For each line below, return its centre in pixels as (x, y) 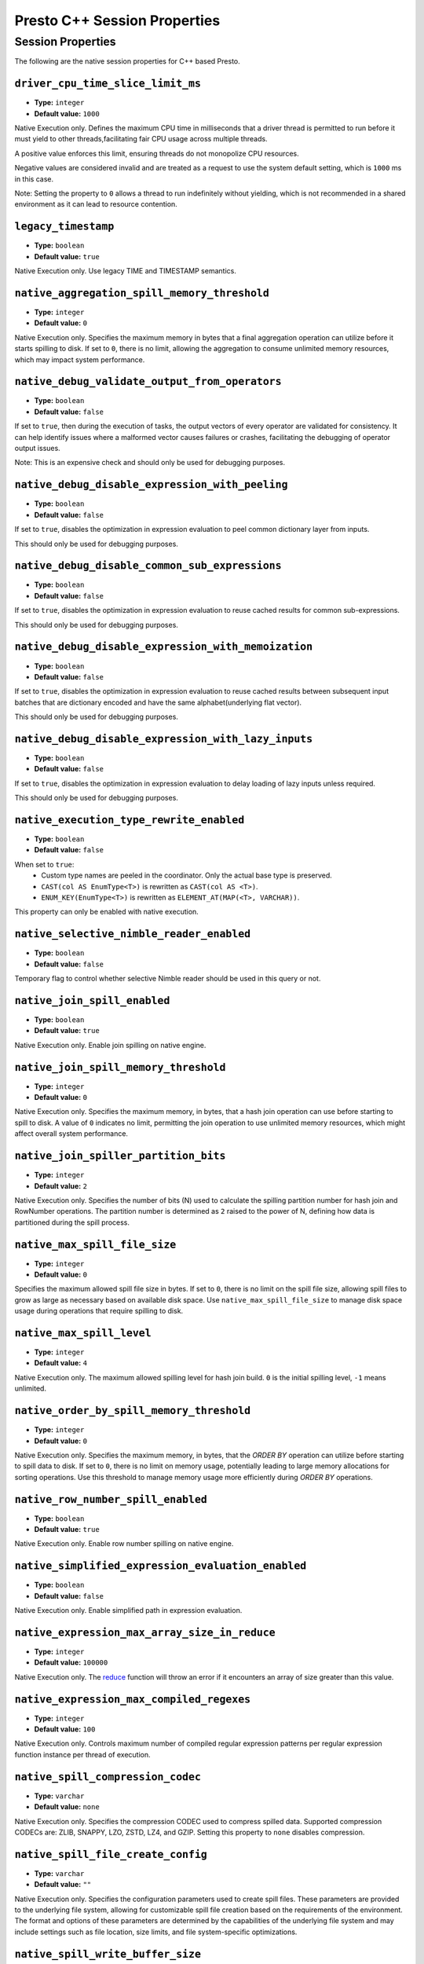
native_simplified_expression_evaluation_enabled (161, 1566)
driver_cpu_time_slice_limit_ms (108, 84)
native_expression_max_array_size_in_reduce (145, 1632)
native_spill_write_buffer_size (108, 1954)
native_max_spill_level (83, 1333)
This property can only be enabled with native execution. (107, 912)
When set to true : (44, 864)
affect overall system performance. (71, 1134)
